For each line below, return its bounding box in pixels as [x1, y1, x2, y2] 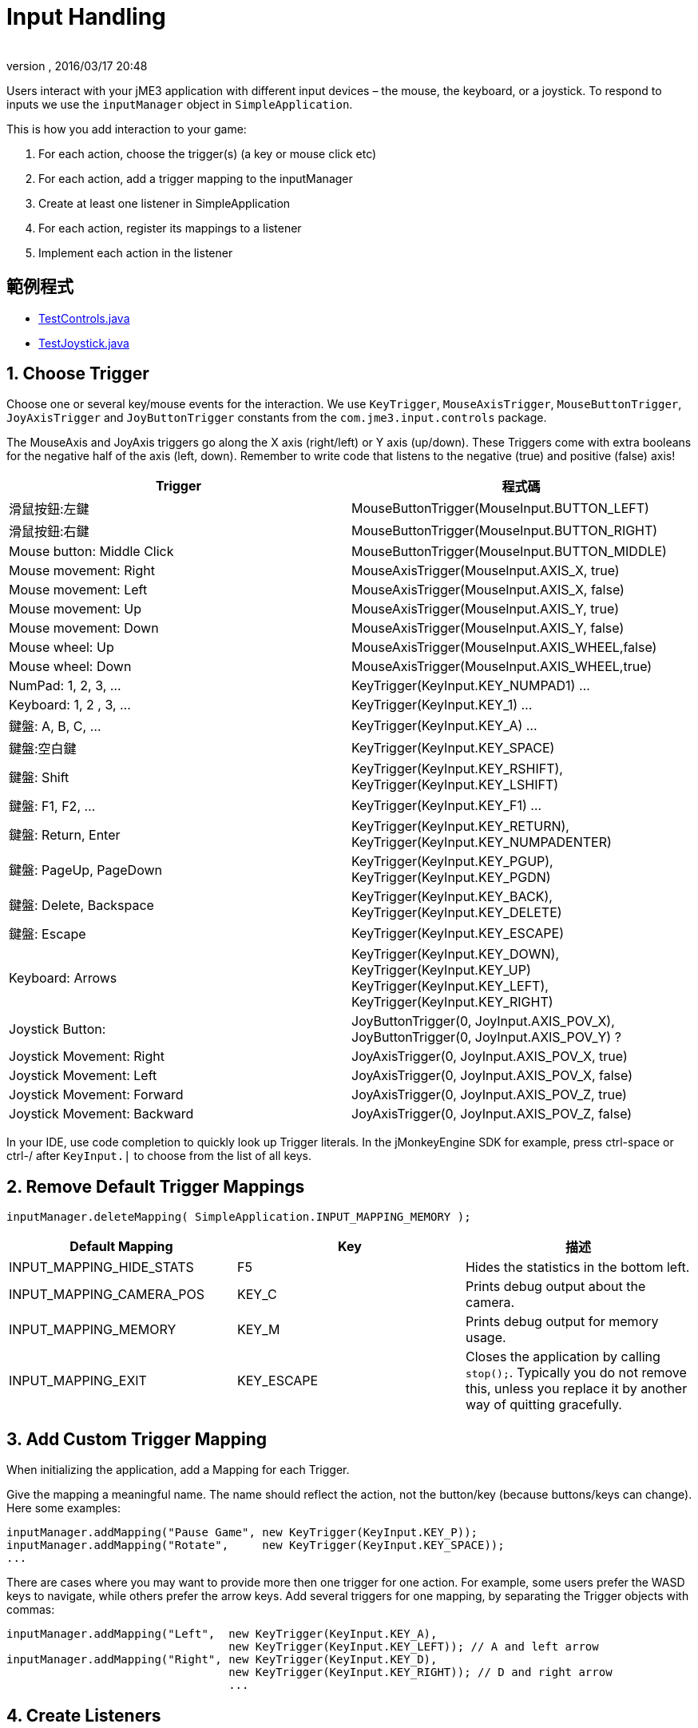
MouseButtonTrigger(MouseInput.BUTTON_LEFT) [351, 500, 649, 517]
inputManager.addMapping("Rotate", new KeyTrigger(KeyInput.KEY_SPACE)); [6, 1539, 505, 1552]
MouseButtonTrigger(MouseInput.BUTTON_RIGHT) [351, 522, 658, 539]
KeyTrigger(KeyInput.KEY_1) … [351, 697, 533, 713]
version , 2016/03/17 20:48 [6, 58, 148, 73]
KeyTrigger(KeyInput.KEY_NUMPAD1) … [351, 677, 590, 694]
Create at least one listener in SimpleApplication [38, 196, 291, 210]
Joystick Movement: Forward [9, 1086, 184, 1103]
